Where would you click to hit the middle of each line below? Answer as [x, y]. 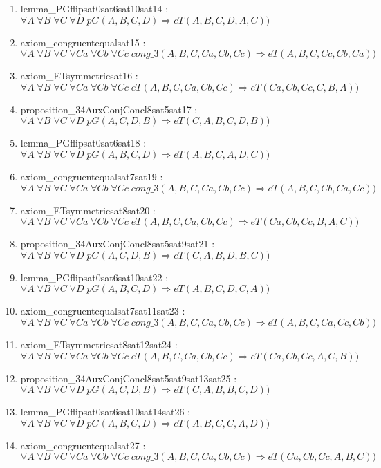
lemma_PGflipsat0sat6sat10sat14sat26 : [105, 412]
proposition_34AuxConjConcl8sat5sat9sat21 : [118, 244]
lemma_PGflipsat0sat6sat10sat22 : [94, 277]
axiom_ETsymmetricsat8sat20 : [88, 210]
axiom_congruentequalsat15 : [83, 42]
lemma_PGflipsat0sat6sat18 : [83, 143]
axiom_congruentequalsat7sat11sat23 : [103, 311]
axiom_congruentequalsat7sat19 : [92, 176]
